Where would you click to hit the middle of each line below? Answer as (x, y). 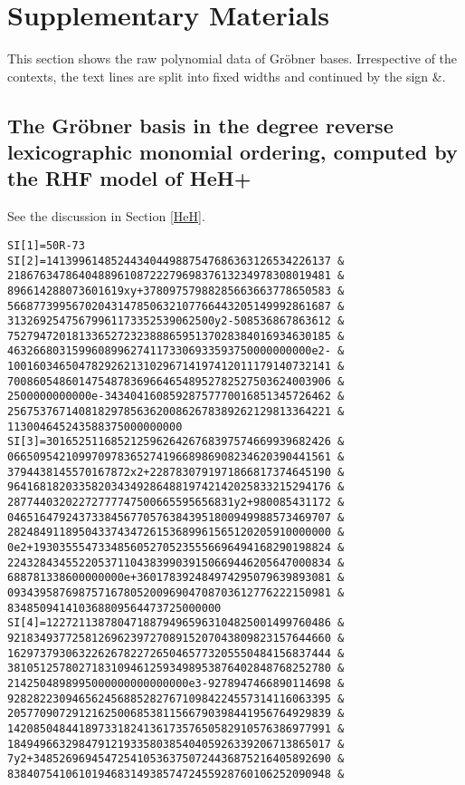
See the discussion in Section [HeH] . (106, 216)
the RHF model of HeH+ (129, 178)
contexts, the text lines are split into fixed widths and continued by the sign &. (227, 76)
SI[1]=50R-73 (46, 245)
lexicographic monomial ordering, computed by (232, 152)
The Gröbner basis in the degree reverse (200, 125)
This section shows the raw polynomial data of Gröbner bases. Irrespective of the (232, 58)
